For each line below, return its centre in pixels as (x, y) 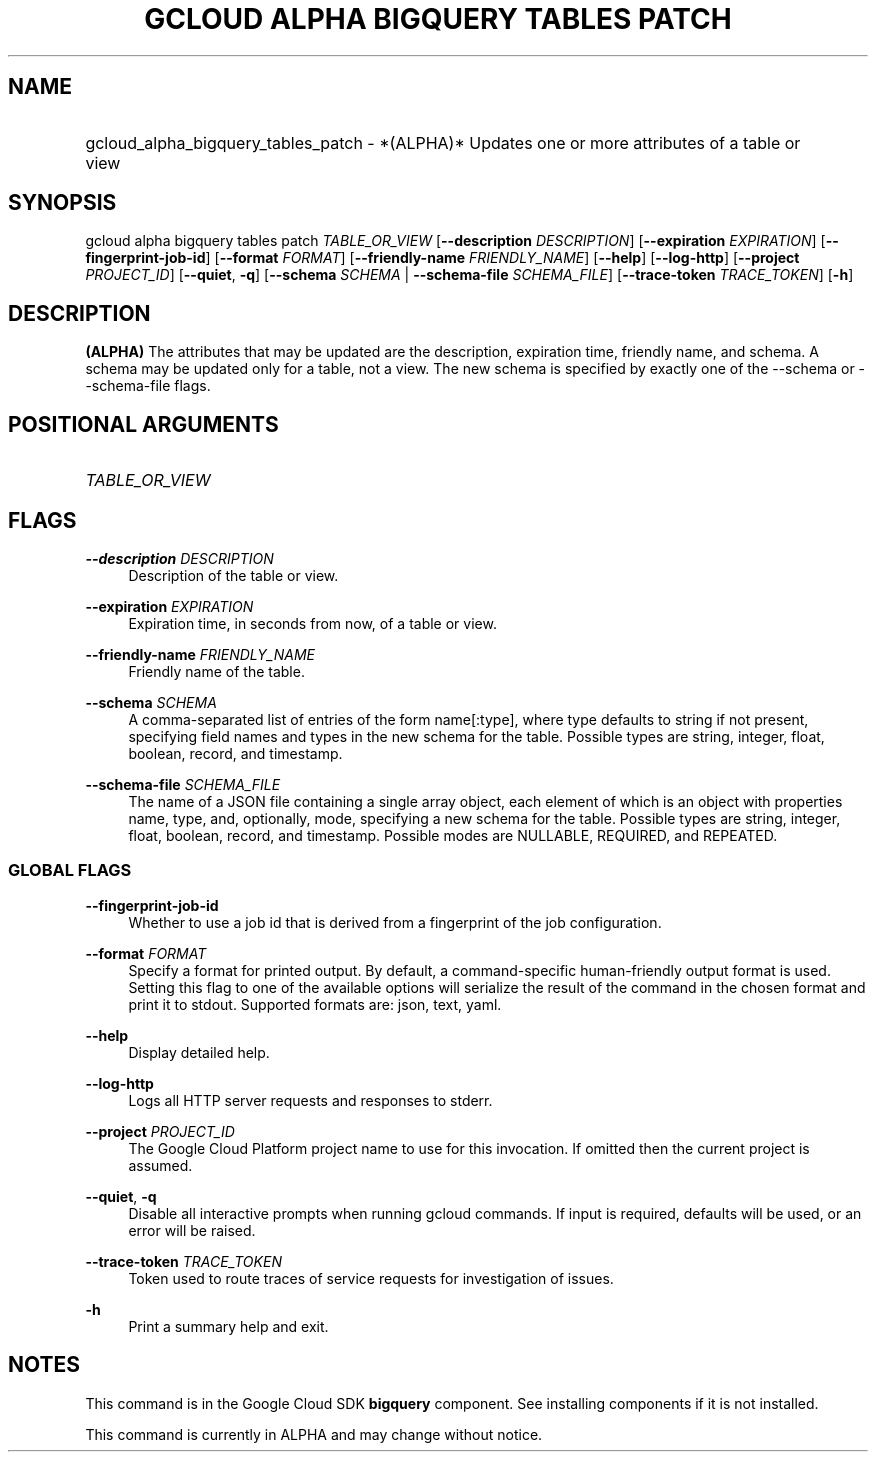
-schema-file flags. (148, 386)
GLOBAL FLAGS (70, 870)
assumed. (160, 1165)
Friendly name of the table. (216, 671)
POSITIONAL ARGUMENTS (143, 424)
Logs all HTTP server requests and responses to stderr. (310, 1100)
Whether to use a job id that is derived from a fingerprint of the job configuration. (395, 922)
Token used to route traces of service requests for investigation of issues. (371, 1278)
